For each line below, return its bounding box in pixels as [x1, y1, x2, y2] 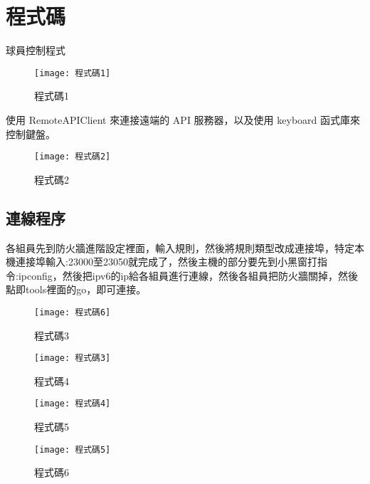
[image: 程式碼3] [34, 353, 111, 364]
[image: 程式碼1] [34, 68, 111, 78]
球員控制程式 [6, 43, 65, 58]
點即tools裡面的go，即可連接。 [6, 282, 147, 297]
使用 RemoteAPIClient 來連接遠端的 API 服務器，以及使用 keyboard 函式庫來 [6, 112, 360, 127]
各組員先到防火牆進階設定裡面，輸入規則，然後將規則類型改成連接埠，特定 [6, 240, 354, 255]
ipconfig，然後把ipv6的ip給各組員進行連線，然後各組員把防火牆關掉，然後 [18, 268, 359, 283]
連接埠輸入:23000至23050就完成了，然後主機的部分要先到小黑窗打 [15, 254, 317, 269]
